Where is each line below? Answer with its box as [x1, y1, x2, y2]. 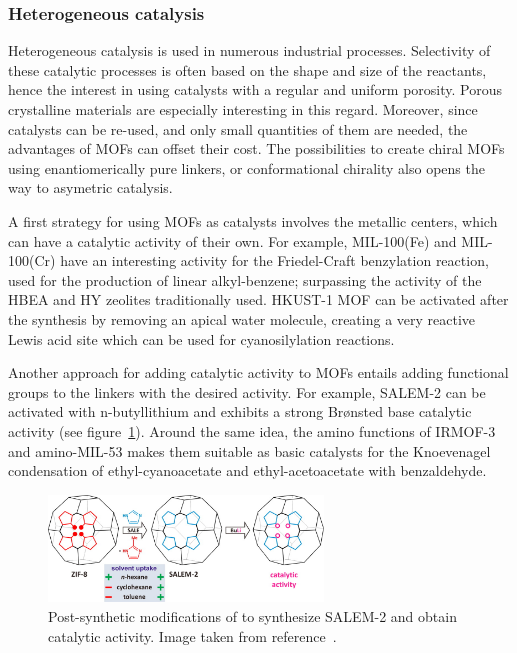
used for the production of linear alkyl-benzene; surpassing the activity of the [8, 269, 482, 290]
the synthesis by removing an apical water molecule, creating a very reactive [8, 308, 476, 329]
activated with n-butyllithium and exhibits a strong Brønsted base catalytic [8, 401, 472, 422]
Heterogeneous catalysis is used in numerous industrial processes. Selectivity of [8, 40, 491, 61]
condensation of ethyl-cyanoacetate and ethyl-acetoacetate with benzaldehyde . [8, 460, 487, 481]
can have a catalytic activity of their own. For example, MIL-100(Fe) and [8, 230, 457, 251]
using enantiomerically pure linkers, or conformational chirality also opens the [8, 157, 485, 178]
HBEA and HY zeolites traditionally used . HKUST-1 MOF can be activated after [8, 289, 509, 310]
